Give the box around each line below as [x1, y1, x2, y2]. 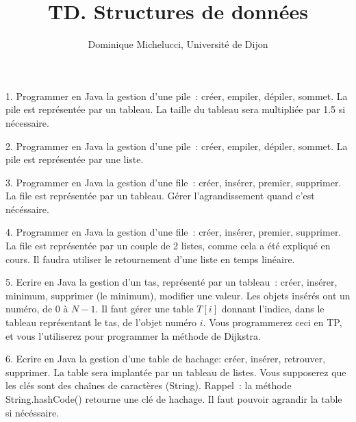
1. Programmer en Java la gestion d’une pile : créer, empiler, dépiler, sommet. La [5, 88, 348, 103]
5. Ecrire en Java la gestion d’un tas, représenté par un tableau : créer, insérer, [5, 275, 338, 289]
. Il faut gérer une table [95, 301, 194, 316]
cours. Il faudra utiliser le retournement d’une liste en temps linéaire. [5, 251, 295, 266]
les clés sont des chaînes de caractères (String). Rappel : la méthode [5, 378, 292, 393]
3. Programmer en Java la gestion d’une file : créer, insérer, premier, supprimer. [5, 175, 342, 189]
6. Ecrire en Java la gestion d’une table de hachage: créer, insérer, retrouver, [5, 351, 326, 366]
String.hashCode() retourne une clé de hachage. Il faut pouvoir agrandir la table [5, 392, 342, 406]
